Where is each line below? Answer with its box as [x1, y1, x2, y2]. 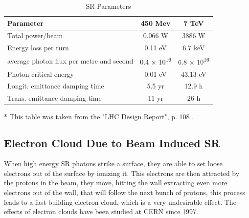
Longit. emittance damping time [7, 81, 104, 91]
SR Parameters [86, 1, 131, 11]
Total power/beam [7, 30, 63, 41]
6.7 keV [182, 43, 205, 53]
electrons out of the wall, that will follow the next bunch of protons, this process [4, 187, 245, 197]
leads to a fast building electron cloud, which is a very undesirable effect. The [4, 196, 236, 207]
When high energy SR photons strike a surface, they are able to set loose [4, 158, 223, 169]
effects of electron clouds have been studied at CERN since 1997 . [4, 206, 198, 217]
